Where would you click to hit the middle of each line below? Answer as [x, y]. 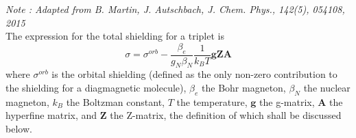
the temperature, [212, 101]
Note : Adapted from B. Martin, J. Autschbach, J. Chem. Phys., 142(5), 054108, [175, 9]
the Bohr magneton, [244, 87]
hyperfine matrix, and [51, 115]
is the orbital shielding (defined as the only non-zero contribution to [194, 74]
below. [19, 128]
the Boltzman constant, [116, 101]
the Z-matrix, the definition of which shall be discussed [226, 115]
